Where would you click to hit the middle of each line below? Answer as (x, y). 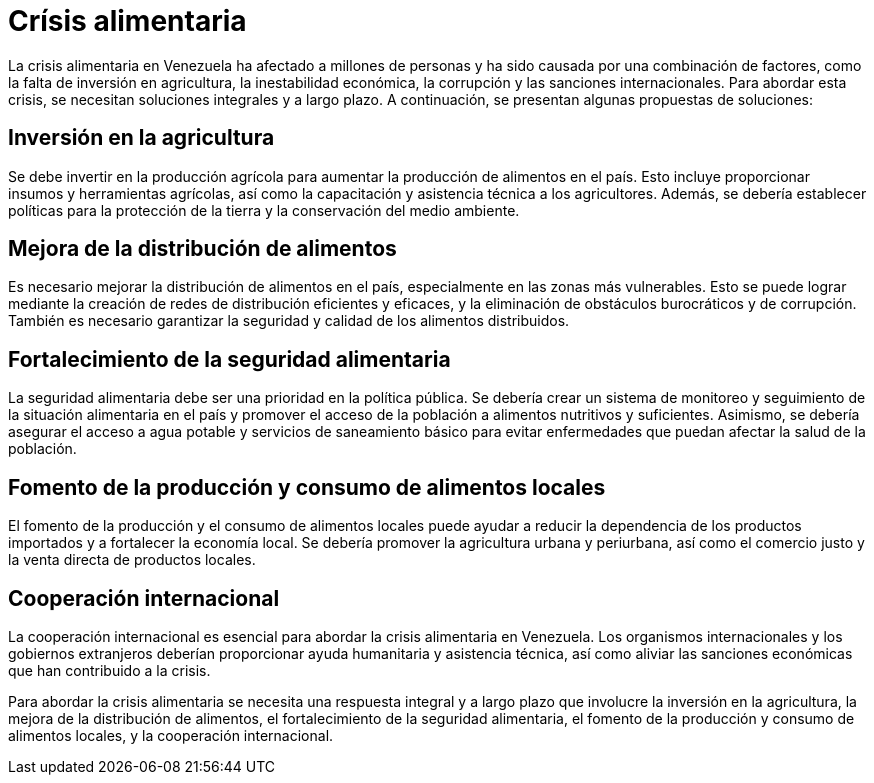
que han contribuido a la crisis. (109, 670)
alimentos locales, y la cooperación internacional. (171, 735)
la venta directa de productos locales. (132, 560)
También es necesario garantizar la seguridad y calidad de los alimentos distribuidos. (289, 321)
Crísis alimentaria (127, 21)
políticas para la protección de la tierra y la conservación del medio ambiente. (264, 210)
